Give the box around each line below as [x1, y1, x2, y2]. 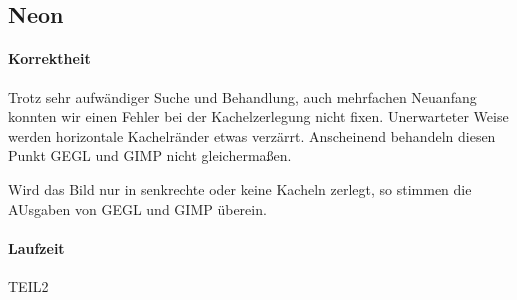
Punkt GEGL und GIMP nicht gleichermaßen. [8, 145, 292, 166]
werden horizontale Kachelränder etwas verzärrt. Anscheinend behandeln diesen [8, 125, 496, 146]
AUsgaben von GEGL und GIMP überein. [8, 198, 267, 219]
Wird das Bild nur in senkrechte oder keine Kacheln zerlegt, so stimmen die [8, 178, 472, 199]
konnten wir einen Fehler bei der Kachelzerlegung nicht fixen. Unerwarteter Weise [8, 106, 509, 127]
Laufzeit [8, 237, 65, 258]
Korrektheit [8, 48, 91, 69]
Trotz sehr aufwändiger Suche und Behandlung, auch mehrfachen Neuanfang [8, 86, 477, 107]
